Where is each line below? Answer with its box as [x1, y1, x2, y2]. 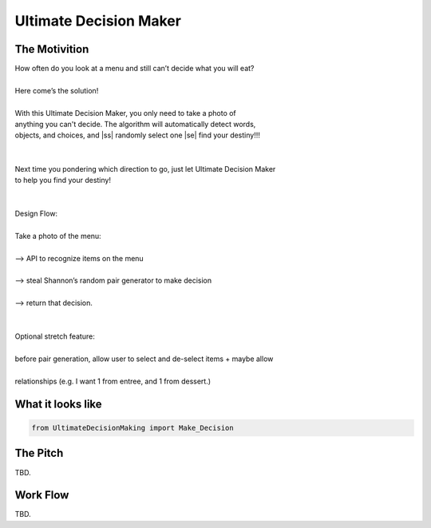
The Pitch [14, 447, 64, 460]
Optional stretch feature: [14, 331, 95, 341]
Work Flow [14, 488, 69, 502]
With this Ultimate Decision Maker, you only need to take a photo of [14, 108, 237, 117]
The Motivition [14, 42, 89, 56]
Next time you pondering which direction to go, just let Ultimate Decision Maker [14, 164, 276, 173]
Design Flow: [14, 208, 58, 219]
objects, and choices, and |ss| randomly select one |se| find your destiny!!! [14, 130, 261, 140]
